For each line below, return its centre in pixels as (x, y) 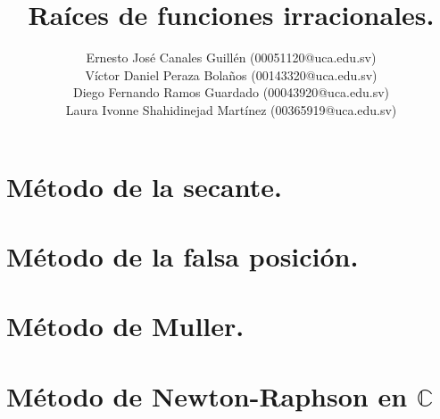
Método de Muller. (125, 326)
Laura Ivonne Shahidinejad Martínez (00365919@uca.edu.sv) (231, 109)
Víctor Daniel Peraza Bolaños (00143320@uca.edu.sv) (231, 74)
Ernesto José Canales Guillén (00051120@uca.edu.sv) (231, 58)
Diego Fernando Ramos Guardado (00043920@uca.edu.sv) (231, 92)
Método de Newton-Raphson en (207, 395)
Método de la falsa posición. (183, 255)
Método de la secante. (144, 186)
